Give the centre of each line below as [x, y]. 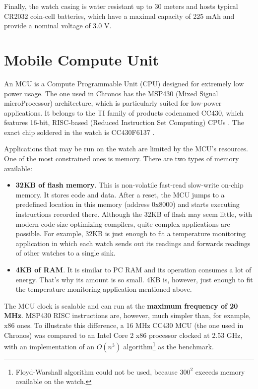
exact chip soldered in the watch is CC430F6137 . [79, 132]
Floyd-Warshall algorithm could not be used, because [97, 371]
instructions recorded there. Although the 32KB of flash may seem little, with [134, 214]
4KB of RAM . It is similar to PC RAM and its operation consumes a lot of [133, 269]
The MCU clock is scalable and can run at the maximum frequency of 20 [121, 305]
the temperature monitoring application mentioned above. [104, 289]
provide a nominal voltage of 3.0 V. [58, 26]
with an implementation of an [49, 346]
